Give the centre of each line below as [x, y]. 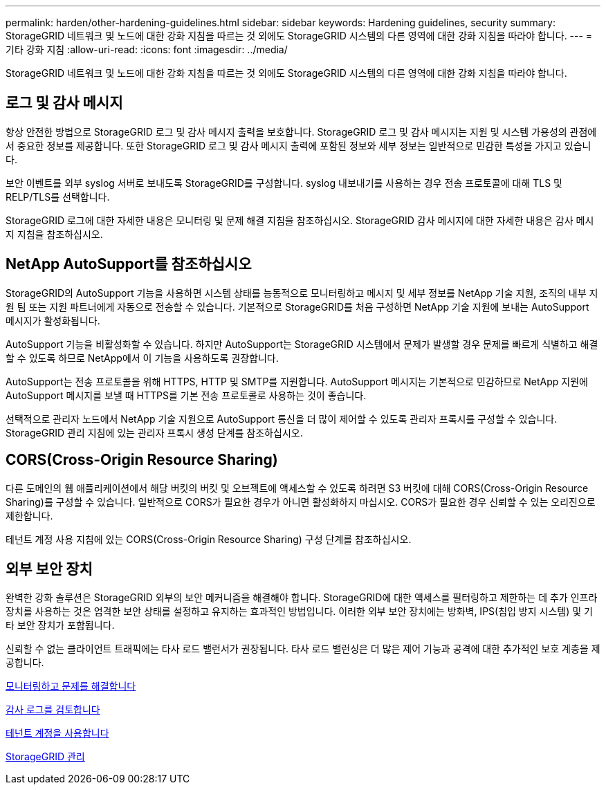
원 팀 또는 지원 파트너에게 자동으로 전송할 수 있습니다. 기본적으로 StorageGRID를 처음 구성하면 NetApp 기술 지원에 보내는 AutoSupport [297, 306]
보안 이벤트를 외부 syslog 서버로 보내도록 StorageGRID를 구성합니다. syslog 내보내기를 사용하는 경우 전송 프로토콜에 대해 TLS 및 [284, 183]
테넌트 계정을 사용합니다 [57, 733]
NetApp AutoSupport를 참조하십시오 [129, 264]
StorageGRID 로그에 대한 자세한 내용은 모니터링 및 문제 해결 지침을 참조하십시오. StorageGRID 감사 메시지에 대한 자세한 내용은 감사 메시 [300, 220]
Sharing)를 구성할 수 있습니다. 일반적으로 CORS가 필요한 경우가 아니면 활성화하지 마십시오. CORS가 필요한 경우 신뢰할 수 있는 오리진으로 [301, 502]
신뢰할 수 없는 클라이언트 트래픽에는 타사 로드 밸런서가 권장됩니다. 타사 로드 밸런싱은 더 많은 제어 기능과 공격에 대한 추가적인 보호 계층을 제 [303, 649]
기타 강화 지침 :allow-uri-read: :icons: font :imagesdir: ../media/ [147, 49]
